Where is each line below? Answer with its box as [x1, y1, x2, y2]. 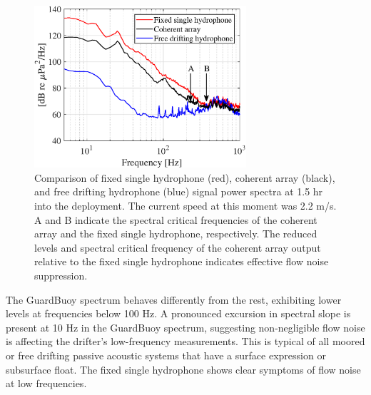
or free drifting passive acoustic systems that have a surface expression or [6, 347, 326, 362]
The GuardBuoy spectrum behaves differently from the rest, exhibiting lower [6, 292, 342, 307]
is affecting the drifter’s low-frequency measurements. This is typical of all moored [6, 334, 365, 349]
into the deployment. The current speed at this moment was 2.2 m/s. [34, 198, 337, 213]
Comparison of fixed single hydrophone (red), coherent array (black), [34, 170, 335, 185]
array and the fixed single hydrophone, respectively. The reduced [34, 226, 317, 241]
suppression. [34, 267, 88, 282]
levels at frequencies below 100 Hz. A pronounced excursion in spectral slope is [6, 306, 351, 321]
